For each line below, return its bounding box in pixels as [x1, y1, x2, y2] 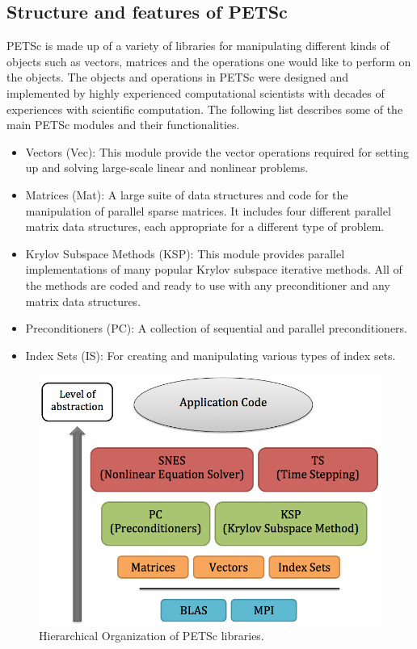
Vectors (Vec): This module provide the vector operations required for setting [25, 143, 410, 160]
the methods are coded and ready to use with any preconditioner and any [25, 276, 390, 293]
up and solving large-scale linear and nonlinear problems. [25, 159, 309, 176]
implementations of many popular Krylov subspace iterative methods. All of [25, 261, 402, 278]
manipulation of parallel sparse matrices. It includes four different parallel [25, 202, 391, 219]
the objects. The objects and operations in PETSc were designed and [6, 69, 349, 86]
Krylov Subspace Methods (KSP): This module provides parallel [25, 245, 345, 262]
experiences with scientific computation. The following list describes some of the [6, 100, 403, 117]
